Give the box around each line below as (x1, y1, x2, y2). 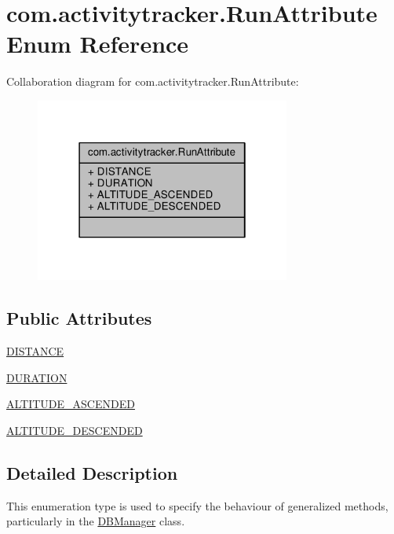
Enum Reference (6, 28, 189, 60)
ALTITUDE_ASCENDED (6, 396, 135, 412)
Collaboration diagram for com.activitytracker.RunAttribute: (6, 73, 299, 90)
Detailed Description (6, 460, 178, 484)
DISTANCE (6, 343, 64, 359)
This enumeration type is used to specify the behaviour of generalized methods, (6, 497, 389, 514)
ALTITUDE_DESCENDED (6, 422, 143, 438)
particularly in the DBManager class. (6, 513, 185, 529)
